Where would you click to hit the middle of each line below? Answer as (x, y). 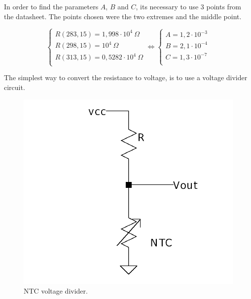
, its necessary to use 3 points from (189, 6)
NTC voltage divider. (56, 290)
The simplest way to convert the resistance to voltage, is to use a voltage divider (126, 77)
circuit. (15, 87)
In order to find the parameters (51, 6)
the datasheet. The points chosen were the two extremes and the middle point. (123, 16)
